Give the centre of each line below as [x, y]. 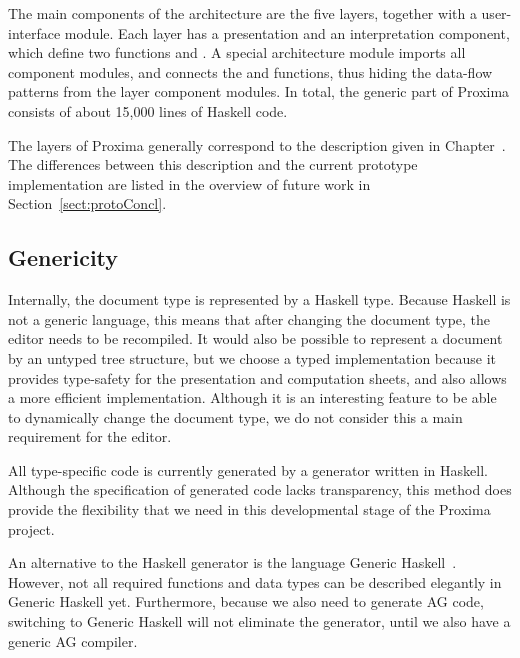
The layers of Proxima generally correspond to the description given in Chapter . [257, 144]
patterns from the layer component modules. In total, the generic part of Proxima [259, 91]
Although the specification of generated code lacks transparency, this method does [260, 489]
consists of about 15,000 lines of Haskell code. [148, 110]
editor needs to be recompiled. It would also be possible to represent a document [255, 338]
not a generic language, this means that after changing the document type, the [249, 318]
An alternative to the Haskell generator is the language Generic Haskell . [232, 562]
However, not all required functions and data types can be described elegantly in [255, 581]
